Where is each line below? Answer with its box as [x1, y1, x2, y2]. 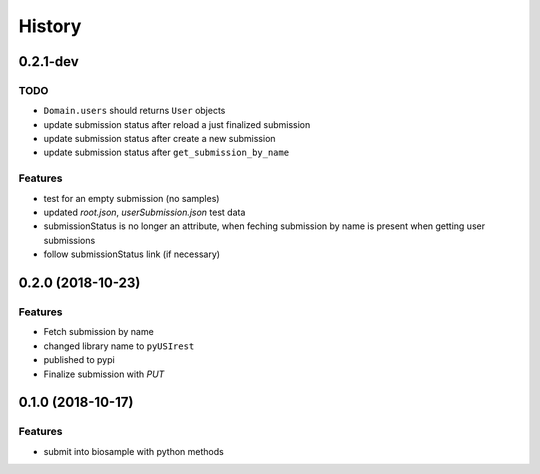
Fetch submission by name [43, 326, 154, 338]
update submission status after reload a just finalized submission [43, 118, 311, 130]
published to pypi [43, 354, 115, 366]
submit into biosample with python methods [43, 445, 224, 457]
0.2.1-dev [18, 53, 79, 70]
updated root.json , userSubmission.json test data [43, 206, 246, 219]
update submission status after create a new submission [43, 133, 276, 145]
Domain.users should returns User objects [43, 105, 226, 117]
